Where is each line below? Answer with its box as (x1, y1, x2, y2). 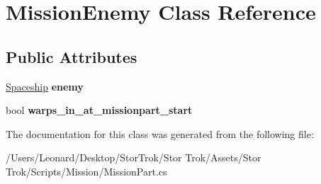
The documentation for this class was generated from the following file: (6, 126, 314, 141)
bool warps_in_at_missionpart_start (6, 103, 193, 117)
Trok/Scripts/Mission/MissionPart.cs (6, 163, 167, 178)
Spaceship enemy (6, 79, 84, 93)
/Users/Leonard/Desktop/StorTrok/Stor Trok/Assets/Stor (6, 150, 261, 165)
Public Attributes (6, 45, 137, 67)
